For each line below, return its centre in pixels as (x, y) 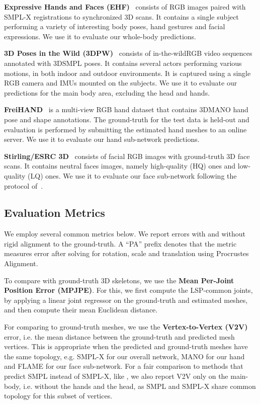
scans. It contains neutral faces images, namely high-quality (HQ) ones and (120, 166)
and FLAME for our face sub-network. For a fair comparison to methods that (124, 366)
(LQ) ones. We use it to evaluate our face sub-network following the (132, 175)
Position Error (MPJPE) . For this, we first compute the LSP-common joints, (128, 290)
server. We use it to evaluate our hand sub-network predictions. (102, 139)
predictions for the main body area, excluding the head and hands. (107, 92)
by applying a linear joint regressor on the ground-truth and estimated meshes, (126, 300)
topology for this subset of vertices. (58, 396)
